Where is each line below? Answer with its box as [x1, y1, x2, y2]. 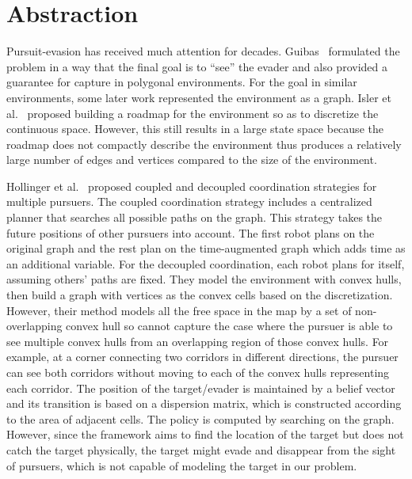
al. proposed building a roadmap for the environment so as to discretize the [6, 105, 379, 121]
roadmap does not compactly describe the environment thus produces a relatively [6, 135, 402, 152]
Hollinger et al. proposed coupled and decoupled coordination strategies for [6, 177, 377, 194]
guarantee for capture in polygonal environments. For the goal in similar [6, 74, 357, 90]
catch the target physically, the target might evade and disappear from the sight [6, 441, 396, 458]
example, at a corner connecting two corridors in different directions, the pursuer [6, 348, 399, 365]
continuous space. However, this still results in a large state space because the [6, 120, 383, 137]
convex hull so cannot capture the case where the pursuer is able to [66, 317, 393, 334]
